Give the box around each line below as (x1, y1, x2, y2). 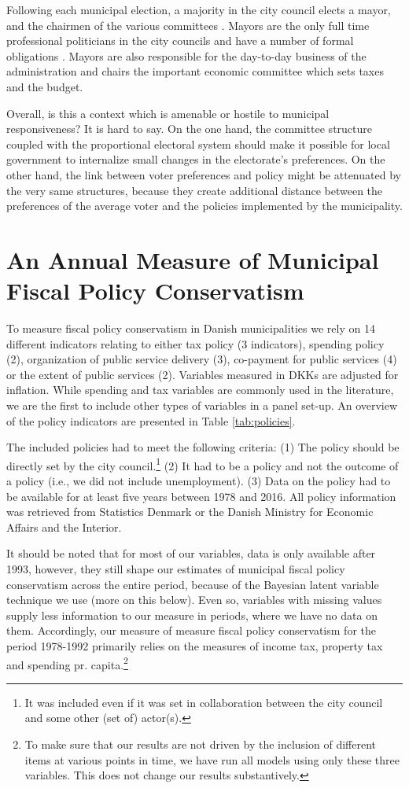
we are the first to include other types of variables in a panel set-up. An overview (6, 397, 398, 413)
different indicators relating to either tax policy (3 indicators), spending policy (6, 335, 385, 352)
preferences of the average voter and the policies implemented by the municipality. (6, 197, 403, 214)
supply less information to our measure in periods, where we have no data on (6, 606, 378, 623)
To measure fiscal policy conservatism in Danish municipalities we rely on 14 (6, 320, 375, 337)
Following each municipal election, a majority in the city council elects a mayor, (6, 2, 391, 17)
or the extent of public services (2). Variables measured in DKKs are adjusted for (6, 366, 399, 382)
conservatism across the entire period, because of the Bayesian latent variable (6, 576, 379, 592)
